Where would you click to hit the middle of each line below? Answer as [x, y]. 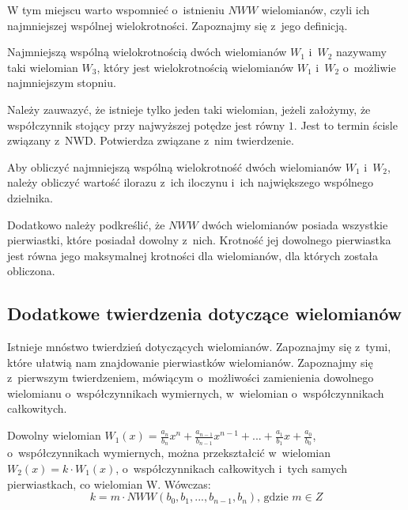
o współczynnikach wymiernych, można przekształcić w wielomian [169, 453]
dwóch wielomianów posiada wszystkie [295, 224]
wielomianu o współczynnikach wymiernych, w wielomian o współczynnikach [196, 393]
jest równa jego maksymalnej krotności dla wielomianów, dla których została [193, 255]
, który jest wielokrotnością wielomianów [195, 67]
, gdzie [273, 498]
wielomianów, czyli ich [315, 9]
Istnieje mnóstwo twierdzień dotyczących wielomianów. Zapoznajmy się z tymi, [199, 347]
